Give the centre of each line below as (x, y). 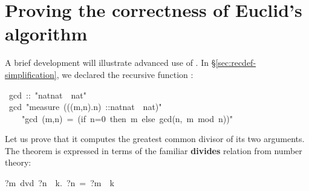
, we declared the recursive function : (125, 74)
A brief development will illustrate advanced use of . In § (110, 63)
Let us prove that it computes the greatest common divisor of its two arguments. (155, 139)
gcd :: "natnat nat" (47, 95)
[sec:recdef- (236, 63)
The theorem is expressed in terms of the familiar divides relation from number (154, 150)
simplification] (31, 74)
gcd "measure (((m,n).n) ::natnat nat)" (85, 107)
